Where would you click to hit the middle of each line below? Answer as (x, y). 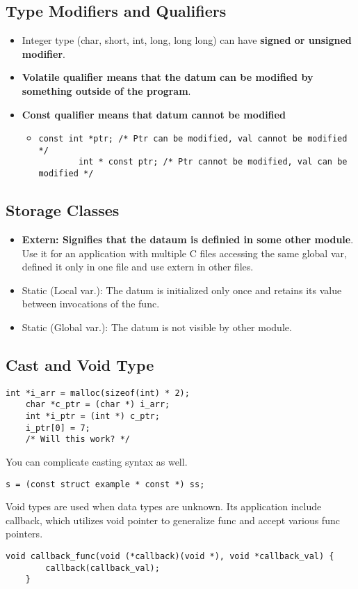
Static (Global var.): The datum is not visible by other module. (157, 327)
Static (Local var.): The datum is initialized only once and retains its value (182, 290)
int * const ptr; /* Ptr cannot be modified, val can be (213, 162)
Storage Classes (63, 210)
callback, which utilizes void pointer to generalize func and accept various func (173, 520)
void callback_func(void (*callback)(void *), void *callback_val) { (170, 557)
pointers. (24, 534)
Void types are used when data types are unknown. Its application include (164, 506)
